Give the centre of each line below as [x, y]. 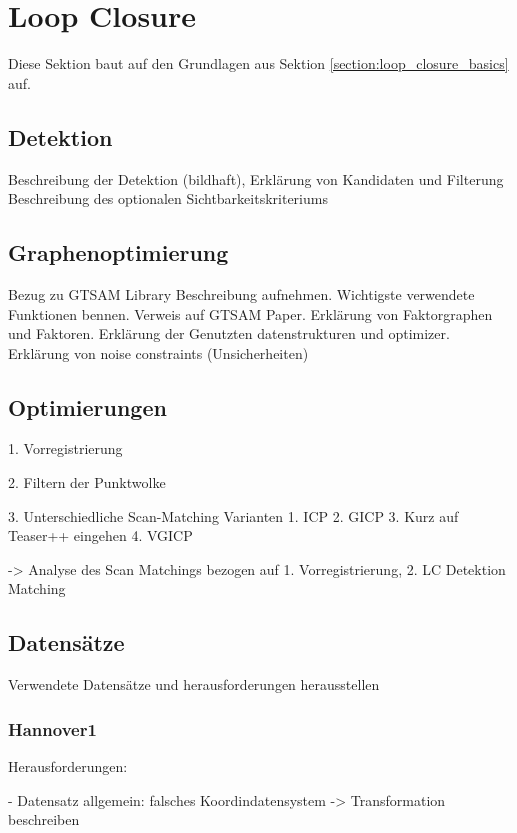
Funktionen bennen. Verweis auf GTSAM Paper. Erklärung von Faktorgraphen [250, 313]
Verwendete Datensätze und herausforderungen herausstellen [194, 684]
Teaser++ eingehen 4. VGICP [100, 535]
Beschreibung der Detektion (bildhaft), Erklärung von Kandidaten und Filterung [256, 178]
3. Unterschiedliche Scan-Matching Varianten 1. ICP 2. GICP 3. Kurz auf [233, 515]
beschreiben [44, 819]
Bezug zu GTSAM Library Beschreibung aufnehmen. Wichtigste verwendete [241, 293]
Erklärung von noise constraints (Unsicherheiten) [158, 352]
